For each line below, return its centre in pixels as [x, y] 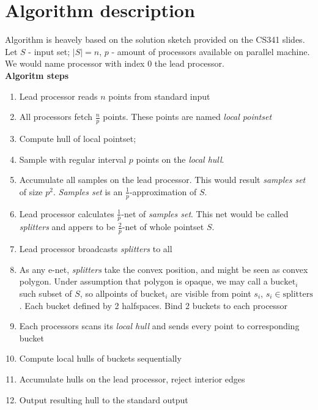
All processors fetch [56, 117]
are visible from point [211, 293]
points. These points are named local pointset [187, 117]
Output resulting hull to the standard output [104, 399]
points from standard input [159, 96]
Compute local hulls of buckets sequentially [100, 358]
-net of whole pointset [163, 227]
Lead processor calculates [67, 213]
